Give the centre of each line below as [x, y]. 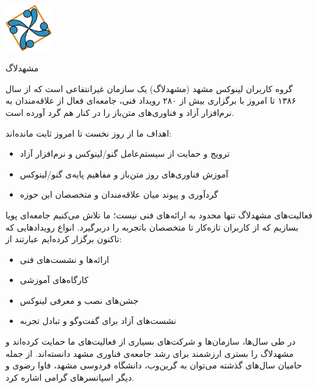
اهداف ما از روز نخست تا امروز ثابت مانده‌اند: [89, 133]
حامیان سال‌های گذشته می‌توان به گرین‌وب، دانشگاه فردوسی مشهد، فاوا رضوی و [154, 365]
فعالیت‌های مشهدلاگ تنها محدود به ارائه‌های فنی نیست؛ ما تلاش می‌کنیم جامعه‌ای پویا [159, 214]
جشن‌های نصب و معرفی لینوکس [79, 300]
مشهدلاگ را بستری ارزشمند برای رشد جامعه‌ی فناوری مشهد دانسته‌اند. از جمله [150, 353]
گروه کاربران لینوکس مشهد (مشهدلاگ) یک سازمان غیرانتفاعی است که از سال [149, 88]
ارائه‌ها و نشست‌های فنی [64, 259]
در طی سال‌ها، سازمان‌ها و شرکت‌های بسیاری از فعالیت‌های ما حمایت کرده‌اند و [151, 341]
